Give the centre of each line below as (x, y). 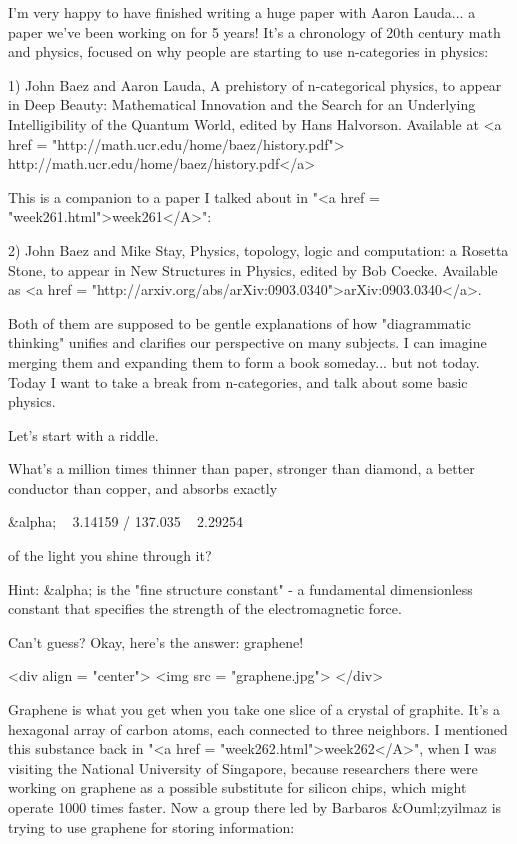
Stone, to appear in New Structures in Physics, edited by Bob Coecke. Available (253, 269)
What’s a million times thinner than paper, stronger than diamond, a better (241, 468)
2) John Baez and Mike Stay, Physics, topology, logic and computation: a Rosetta (258, 249)
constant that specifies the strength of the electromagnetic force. (205, 608)
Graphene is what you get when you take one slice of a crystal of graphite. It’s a (254, 709)
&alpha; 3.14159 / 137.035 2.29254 (125, 521)
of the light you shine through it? (110, 555)
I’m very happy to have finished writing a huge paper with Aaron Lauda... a (242, 12)
